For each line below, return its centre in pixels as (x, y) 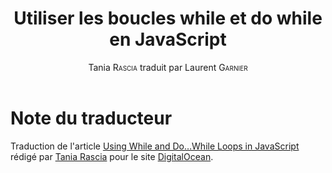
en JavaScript (168, 39)
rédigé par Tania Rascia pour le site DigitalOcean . (112, 156)
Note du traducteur (91, 118)
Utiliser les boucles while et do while (168, 18)
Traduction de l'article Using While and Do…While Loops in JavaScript (155, 146)
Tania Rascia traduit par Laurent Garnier (168, 67)
